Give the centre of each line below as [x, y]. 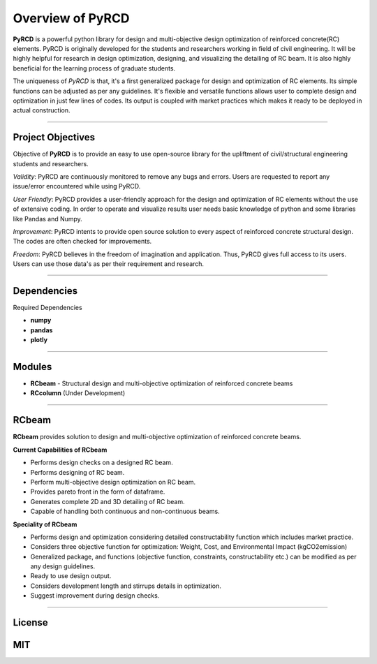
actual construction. [42, 110]
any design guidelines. [63, 566]
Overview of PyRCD [71, 18]
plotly [39, 340]
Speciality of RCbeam [45, 524]
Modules [32, 367]
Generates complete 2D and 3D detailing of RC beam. [108, 501]
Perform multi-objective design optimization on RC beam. [113, 482]
